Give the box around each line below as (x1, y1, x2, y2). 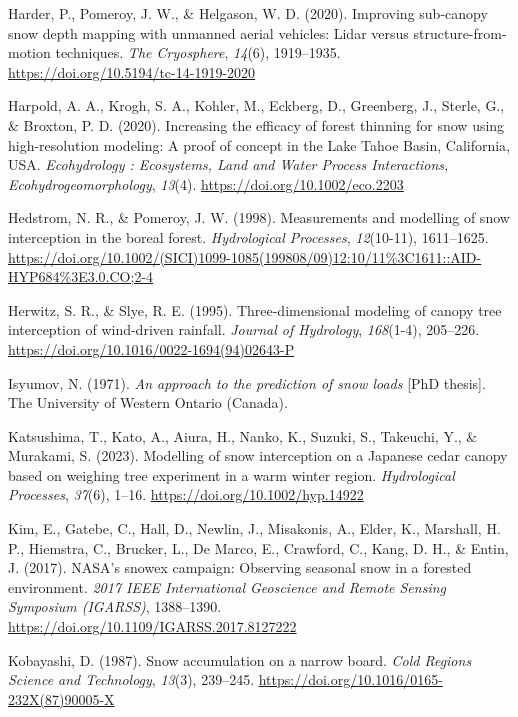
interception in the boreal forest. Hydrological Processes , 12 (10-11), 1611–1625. (8, 226, 489, 247)
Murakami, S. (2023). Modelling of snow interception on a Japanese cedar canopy (8, 445, 508, 466)
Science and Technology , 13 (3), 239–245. (8, 669, 255, 690)
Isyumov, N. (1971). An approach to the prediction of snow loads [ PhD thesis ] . (8, 372, 486, 393)
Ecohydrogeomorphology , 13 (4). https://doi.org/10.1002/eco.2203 (8, 173, 404, 194)
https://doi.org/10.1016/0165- (258, 669, 443, 690)
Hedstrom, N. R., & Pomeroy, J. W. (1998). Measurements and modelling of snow (8, 207, 510, 228)
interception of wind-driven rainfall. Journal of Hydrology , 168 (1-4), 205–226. (8, 319, 480, 340)
